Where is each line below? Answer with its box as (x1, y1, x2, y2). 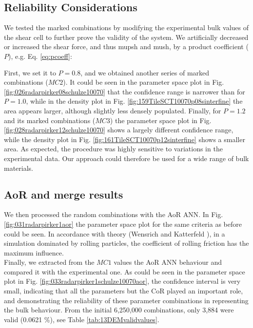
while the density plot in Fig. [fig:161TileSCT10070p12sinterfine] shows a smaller (4, 134, 245, 144)
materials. (4, 163, 34, 173)
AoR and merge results (4, 186, 123, 201)
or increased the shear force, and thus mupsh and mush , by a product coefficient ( (4, 41, 249, 52)
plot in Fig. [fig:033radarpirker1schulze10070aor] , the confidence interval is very (4, 276, 241, 286)
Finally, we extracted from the (4, 257, 95, 267)
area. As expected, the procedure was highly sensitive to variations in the (4, 144, 223, 154)
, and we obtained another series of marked (80, 67, 210, 77)
